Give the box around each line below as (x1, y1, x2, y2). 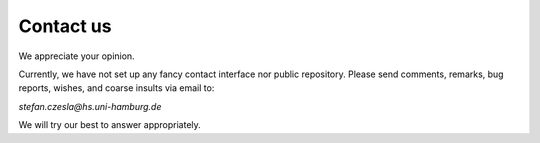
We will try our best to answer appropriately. (18, 119, 202, 131)
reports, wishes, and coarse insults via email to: (18, 82, 215, 94)
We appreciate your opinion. (18, 50, 135, 62)
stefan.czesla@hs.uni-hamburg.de (18, 100, 162, 112)
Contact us (18, 15, 112, 37)
